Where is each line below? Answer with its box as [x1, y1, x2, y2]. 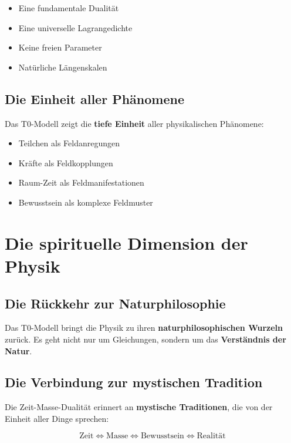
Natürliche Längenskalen [18, 61, 107, 73]
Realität [197, 432, 226, 441]
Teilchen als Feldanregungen [18, 137, 120, 149]
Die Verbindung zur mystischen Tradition [5, 373, 263, 391]
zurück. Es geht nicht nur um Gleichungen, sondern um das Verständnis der [5, 333, 286, 345]
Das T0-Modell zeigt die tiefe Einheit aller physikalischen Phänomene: [5, 117, 264, 129]
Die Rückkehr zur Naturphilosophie [5, 294, 226, 312]
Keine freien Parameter [18, 41, 102, 53]
